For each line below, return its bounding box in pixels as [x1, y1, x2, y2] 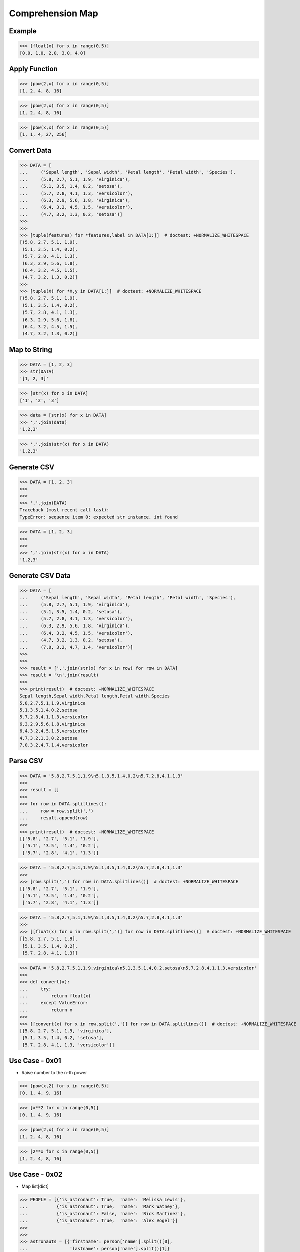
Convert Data [9, 146, 52, 155]
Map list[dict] [21, 1183, 49, 1189]
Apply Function [9, 64, 58, 73]
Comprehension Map [9, 8, 98, 19]
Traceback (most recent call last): [19, 507, 110, 513]
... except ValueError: [19, 1000, 88, 1006]
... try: [19, 986, 52, 992]
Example [9, 27, 37, 35]
